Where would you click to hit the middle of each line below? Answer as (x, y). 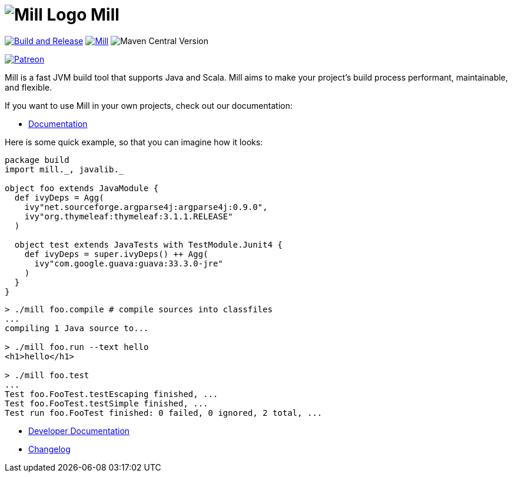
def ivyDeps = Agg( (59, 197)
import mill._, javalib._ (64, 169)
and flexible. (29, 87)
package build (37, 160)
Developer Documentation (79, 431)
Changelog (49, 449)
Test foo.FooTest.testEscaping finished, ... (112, 394)
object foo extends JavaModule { (82, 188)
